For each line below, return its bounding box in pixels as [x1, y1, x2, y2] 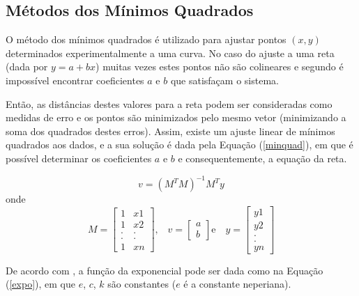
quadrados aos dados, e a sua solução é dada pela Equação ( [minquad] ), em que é [6, 137, 353, 152]
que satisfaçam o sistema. [170, 72, 279, 87]
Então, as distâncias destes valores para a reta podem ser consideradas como [6, 96, 333, 111]
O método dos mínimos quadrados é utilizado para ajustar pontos [6, 32, 287, 47]
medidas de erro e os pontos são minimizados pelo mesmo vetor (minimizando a [6, 110, 346, 125]
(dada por [6, 59, 48, 74]
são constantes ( [107, 276, 176, 291]
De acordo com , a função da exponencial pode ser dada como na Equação [6, 263, 323, 277]
